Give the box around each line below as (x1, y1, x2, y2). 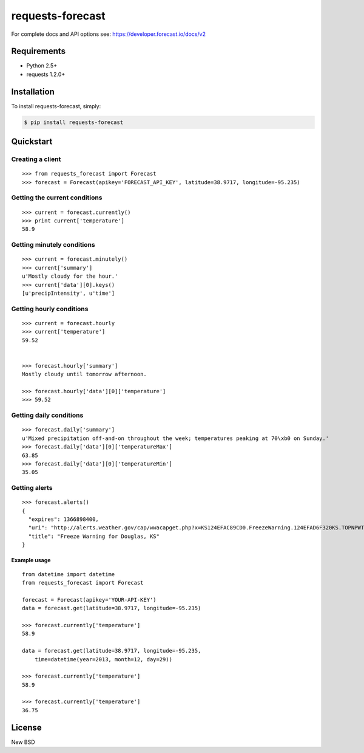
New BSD (11, 738, 36, 746)
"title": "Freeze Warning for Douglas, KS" (28, 532, 160, 540)
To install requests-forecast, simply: (11, 102, 101, 109)
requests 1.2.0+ (26, 70, 66, 78)
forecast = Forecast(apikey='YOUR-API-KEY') (22, 596, 157, 603)
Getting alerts (11, 484, 53, 492)
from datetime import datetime (22, 571, 115, 577)
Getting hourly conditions (11, 304, 89, 313)
